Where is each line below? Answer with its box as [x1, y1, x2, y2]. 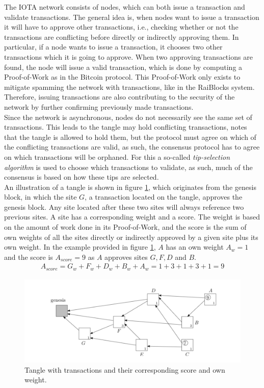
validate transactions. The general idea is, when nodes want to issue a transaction [4, 11, 259, 22]
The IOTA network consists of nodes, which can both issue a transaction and [4, 2, 245, 12]
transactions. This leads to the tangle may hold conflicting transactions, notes [4, 122, 247, 132]
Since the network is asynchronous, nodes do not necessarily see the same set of [4, 111, 252, 122]
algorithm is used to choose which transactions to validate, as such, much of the [4, 161, 253, 172]
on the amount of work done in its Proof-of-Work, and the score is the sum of [4, 222, 247, 232]
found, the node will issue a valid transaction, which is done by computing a [4, 61, 243, 72]
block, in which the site [4, 191, 77, 202]
